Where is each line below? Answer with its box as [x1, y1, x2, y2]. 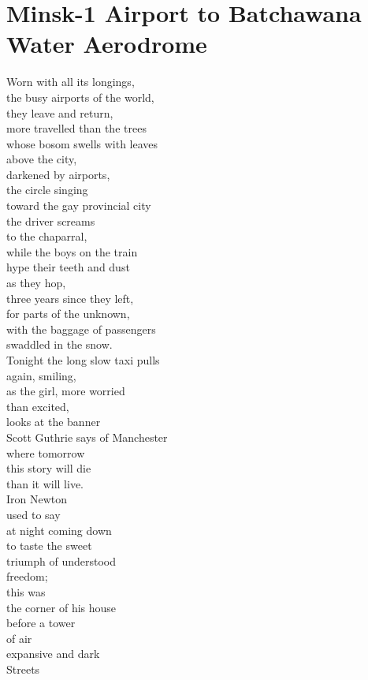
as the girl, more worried [6, 383, 125, 399]
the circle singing [6, 181, 88, 198]
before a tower [6, 615, 76, 631]
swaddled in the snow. [6, 336, 113, 353]
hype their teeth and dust [6, 259, 130, 275]
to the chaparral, [6, 228, 87, 245]
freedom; [6, 568, 48, 585]
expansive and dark [6, 645, 100, 662]
